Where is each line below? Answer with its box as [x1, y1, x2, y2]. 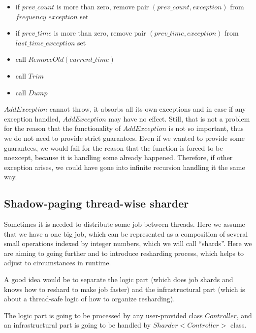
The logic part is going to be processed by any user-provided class [4, 310, 203, 320]
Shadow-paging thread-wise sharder [4, 196, 189, 211]
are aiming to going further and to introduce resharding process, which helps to [4, 248, 244, 258]
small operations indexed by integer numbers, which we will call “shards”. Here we [4, 238, 252, 249]
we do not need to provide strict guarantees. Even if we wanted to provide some [4, 132, 245, 143]
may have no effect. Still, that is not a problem [108, 113, 250, 124]
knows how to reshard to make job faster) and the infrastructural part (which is [4, 284, 245, 294]
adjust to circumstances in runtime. [4, 257, 111, 268]
